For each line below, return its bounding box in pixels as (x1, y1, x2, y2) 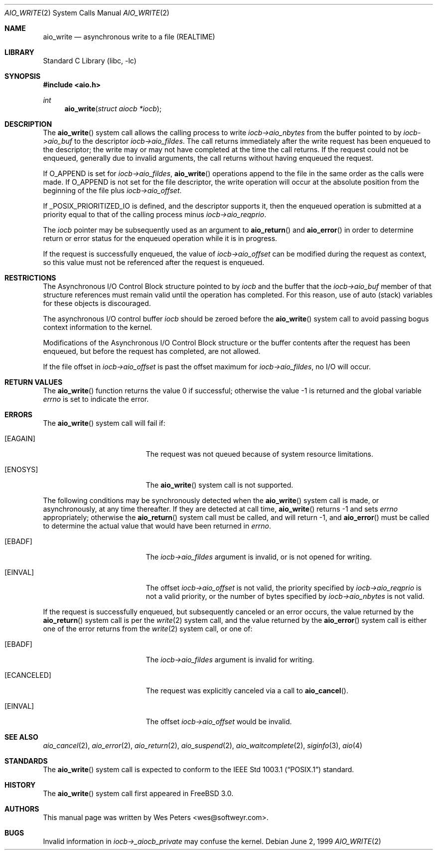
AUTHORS (4, 805, 39, 813)
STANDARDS (4, 757, 48, 765)
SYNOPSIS (4, 72, 41, 80)
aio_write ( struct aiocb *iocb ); (64, 104, 162, 113)
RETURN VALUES (4, 378, 63, 386)
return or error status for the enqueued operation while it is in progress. (43, 234, 278, 243)
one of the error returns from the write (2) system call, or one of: (43, 624, 253, 633)
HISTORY (4, 781, 36, 789)
